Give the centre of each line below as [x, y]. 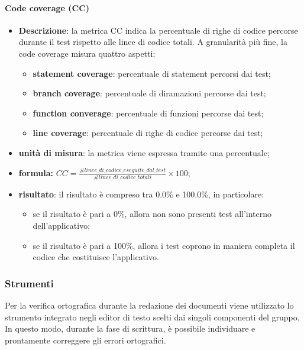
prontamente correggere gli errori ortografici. [85, 340]
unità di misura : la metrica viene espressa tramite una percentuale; [144, 152]
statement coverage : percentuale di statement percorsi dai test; [152, 73]
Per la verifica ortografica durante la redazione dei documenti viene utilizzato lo [149, 305]
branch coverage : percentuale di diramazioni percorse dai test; [149, 93]
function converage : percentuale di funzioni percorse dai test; [148, 113]
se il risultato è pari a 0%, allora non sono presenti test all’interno [152, 214]
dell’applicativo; [62, 226]
